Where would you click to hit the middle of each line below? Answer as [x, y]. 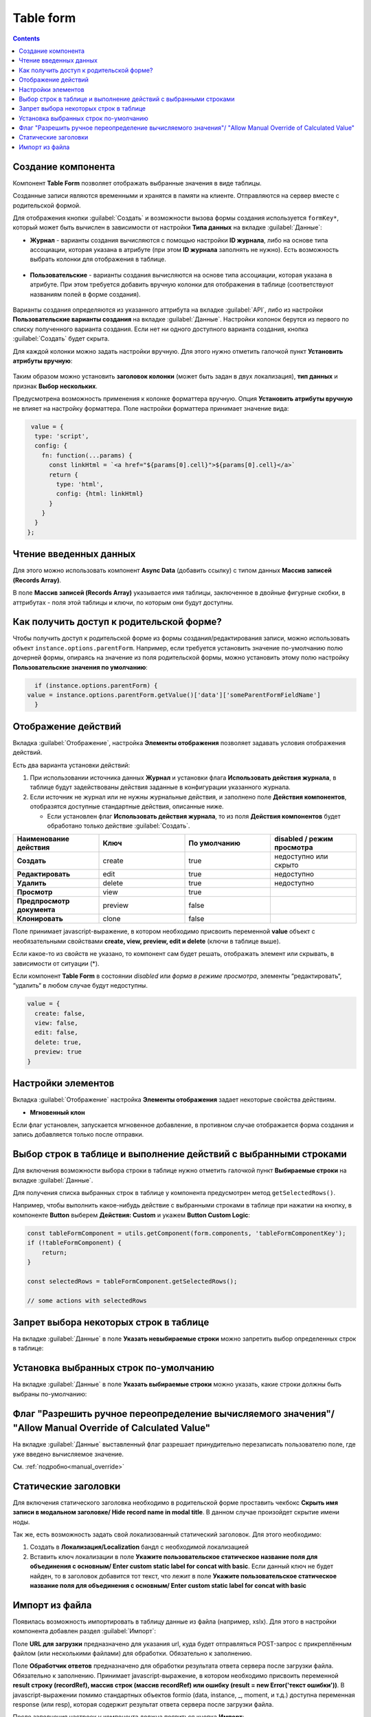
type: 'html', [80, 484]
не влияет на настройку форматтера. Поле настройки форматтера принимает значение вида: [151, 408]
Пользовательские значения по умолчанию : [80, 667]
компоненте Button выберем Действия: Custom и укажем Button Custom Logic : [132, 1215]
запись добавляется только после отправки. [78, 1135]
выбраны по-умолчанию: [50, 1394]
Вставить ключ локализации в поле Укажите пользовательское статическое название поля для [174, 1556]
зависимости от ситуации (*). [56, 963]
